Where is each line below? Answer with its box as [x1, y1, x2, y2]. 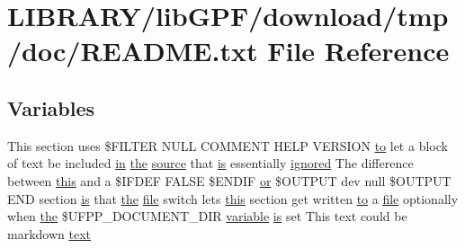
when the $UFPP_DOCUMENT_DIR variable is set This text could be [7, 207, 407, 226]
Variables [7, 93, 95, 121]
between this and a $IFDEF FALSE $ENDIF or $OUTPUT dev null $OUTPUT [7, 171, 452, 190]
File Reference [267, 32, 450, 69]
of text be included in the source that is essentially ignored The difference [7, 154, 414, 173]
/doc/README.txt [7, 32, 258, 69]
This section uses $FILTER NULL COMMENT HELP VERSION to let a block [7, 136, 448, 155]
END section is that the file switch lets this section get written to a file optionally [7, 189, 459, 208]
